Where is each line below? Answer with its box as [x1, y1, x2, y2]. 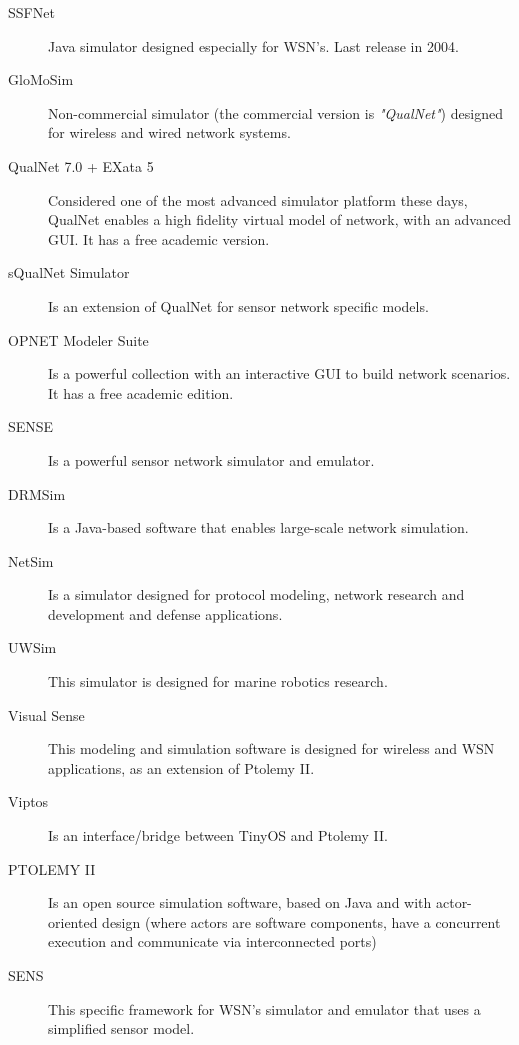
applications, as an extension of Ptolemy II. [48, 757, 315, 778]
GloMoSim [8, 69, 74, 90]
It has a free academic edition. [48, 382, 234, 403]
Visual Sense [8, 704, 85, 725]
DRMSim [8, 483, 66, 504]
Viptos [8, 791, 49, 812]
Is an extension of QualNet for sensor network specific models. [48, 295, 429, 316]
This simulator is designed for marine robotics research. [48, 671, 388, 692]
